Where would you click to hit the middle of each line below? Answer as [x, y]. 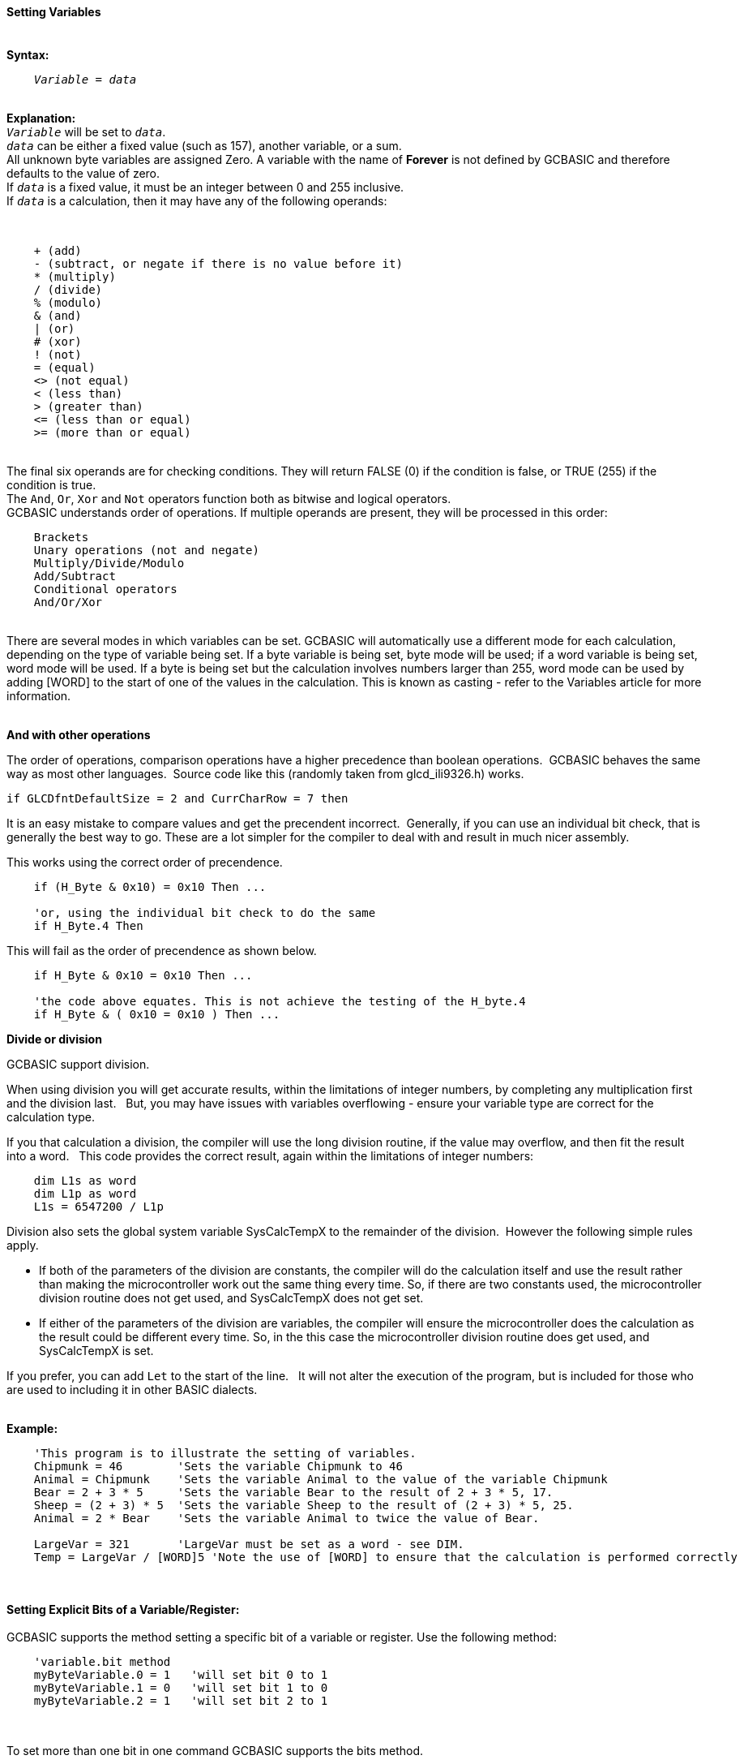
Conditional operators [105, 589]
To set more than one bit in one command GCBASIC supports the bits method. [215, 1750]
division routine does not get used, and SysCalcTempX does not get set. [231, 1297]
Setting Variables [54, 12]
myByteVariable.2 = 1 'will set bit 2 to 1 [181, 1700]
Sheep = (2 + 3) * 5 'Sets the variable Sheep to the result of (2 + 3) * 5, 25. [304, 1505]
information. [39, 695]
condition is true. [51, 484]
